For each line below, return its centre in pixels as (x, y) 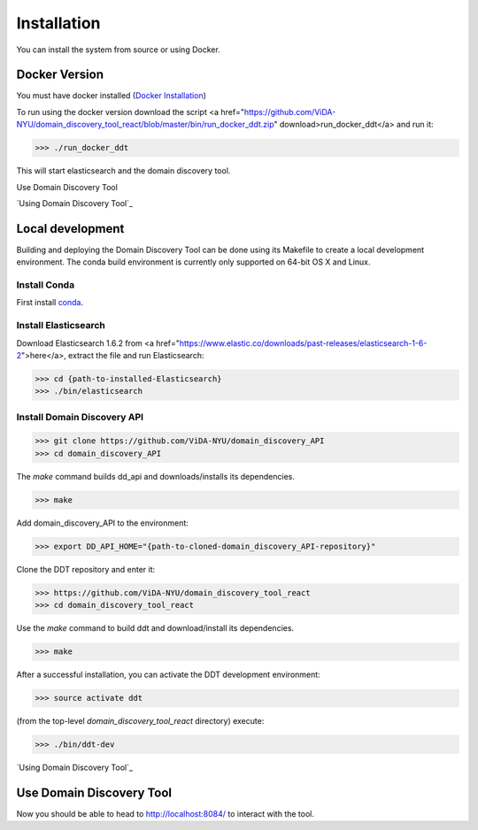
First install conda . (50, 303)
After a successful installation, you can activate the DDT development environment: (168, 675)
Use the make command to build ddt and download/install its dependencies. (155, 628)
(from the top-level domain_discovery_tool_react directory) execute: (140, 721)
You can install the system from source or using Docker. (118, 50)
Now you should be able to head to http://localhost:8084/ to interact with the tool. (165, 813)
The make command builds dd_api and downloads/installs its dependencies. (156, 476)
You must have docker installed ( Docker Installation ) (112, 96)
